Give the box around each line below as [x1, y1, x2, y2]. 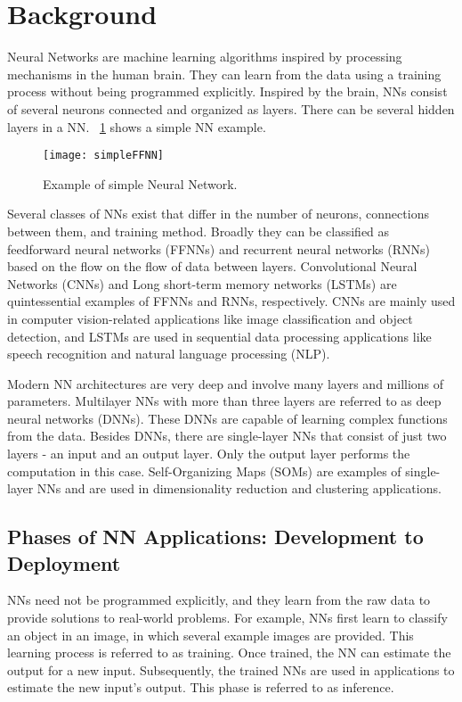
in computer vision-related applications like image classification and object [7, 309, 413, 327]
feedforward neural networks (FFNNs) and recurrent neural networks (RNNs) [7, 239, 430, 258]
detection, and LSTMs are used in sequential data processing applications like [7, 326, 432, 345]
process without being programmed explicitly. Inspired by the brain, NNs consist [7, 82, 448, 101]
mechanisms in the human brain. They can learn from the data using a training [7, 64, 442, 83]
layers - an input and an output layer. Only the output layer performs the [7, 444, 410, 463]
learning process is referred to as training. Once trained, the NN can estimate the [7, 643, 451, 662]
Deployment [7, 549, 121, 576]
